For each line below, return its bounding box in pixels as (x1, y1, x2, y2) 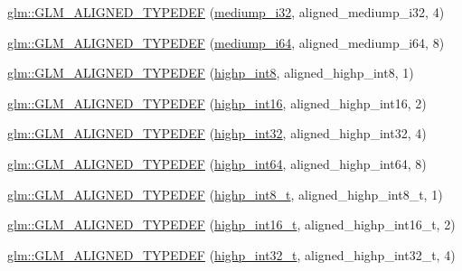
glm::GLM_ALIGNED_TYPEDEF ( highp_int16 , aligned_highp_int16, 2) (7, 93, 427, 112)
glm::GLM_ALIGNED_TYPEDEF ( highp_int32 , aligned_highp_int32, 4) (7, 124, 427, 143)
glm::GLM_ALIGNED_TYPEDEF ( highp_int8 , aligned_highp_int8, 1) (7, 63, 414, 82)
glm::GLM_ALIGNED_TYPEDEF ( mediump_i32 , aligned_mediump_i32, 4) (7, 3, 445, 21)
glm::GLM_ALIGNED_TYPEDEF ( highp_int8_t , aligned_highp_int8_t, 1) (7, 184, 443, 203)
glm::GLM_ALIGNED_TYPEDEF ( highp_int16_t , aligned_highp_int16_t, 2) (7, 215, 456, 234)
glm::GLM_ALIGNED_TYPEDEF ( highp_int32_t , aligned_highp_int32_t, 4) (7, 245, 456, 264)
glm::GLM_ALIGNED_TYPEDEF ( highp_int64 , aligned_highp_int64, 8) (7, 154, 427, 173)
